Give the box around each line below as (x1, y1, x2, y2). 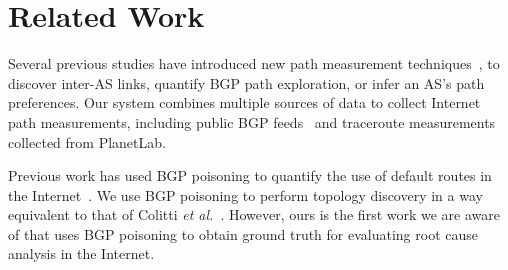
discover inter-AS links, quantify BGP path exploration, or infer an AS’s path (8, 72, 485, 93)
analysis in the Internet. (8, 243, 155, 264)
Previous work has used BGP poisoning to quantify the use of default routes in (8, 165, 492, 186)
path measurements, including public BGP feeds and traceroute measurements (8, 111, 496, 132)
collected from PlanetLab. (8, 131, 166, 152)
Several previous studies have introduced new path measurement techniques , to (8, 53, 500, 74)
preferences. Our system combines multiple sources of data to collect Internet (8, 92, 481, 113)
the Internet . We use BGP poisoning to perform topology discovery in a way (8, 184, 483, 205)
